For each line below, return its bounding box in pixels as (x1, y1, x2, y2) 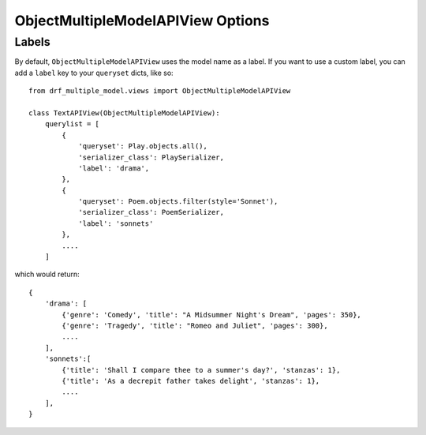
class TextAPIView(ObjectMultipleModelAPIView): (28, 108, 220, 118)
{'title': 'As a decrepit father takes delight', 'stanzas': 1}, (62, 376, 320, 385)
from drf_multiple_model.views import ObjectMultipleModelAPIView (28, 87, 291, 96)
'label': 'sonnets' (78, 219, 154, 228)
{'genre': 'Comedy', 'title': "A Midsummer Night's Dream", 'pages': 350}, (62, 310, 362, 319)
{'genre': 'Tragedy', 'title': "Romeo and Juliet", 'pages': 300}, (62, 321, 328, 330)
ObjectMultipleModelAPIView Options (14, 12, 270, 29)
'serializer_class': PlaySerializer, (78, 152, 225, 162)
